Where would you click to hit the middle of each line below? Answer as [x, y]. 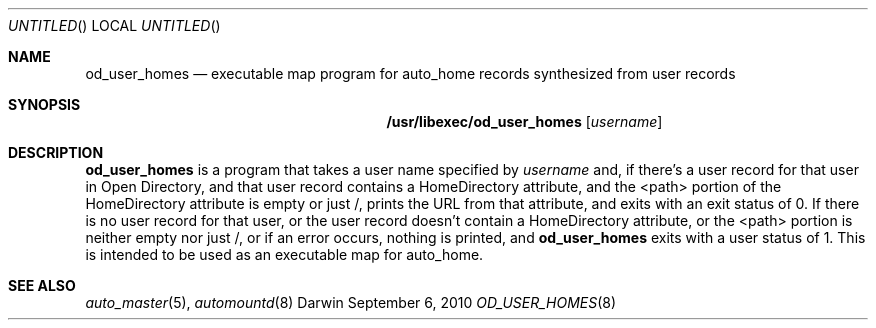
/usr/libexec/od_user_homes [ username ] [524, 121]
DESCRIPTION [56, 152]
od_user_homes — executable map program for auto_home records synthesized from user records [410, 73]
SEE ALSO [42, 285]
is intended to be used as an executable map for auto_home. [284, 254]
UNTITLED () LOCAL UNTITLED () [114, 25]
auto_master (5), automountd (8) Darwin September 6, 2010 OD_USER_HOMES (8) [351, 302]
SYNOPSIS [44, 104]
